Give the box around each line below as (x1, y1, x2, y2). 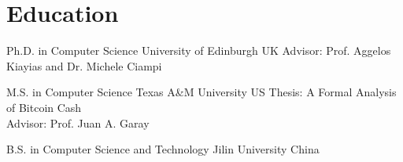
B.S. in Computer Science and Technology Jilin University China (6, 141, 320, 157)
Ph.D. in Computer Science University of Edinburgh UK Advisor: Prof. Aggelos (6, 42, 391, 59)
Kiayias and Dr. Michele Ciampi (6, 57, 162, 74)
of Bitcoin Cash (6, 99, 82, 115)
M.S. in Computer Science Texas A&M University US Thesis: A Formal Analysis (6, 84, 397, 100)
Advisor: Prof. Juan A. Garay (6, 114, 150, 131)
